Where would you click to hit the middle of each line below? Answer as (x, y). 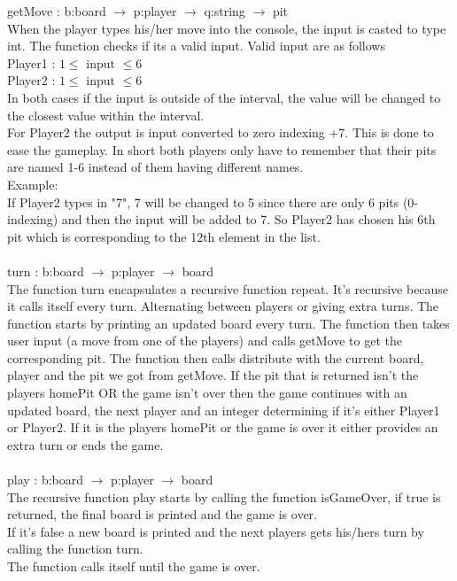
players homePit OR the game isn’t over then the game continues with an (207, 393)
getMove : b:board (57, 11)
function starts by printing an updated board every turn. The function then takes (228, 323)
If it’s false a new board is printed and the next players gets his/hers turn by (216, 531)
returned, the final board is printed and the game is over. (162, 514)
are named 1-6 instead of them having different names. (155, 167)
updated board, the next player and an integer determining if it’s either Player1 (224, 410)
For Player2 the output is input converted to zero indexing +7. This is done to (221, 132)
